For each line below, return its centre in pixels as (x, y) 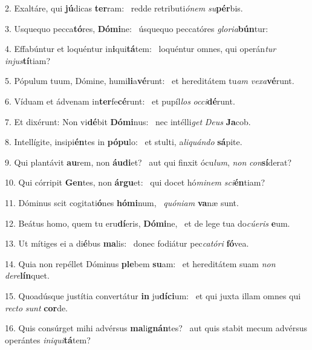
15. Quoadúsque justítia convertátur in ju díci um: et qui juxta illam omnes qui (153, 295)
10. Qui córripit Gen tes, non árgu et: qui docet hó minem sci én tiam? (135, 182)
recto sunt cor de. (37, 307)
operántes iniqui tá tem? (48, 339)
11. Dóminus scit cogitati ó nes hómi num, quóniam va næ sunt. (122, 202)
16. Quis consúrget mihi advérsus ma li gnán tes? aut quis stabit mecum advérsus (156, 328)
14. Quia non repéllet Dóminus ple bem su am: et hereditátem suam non (140, 263)
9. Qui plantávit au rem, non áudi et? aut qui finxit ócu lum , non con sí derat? (148, 162)
